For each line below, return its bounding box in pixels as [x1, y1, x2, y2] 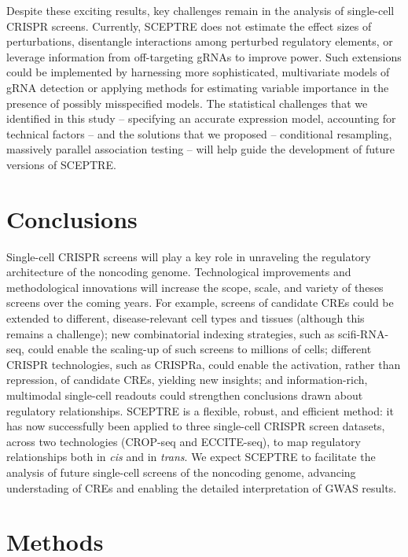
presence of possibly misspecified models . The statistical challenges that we [6, 94, 368, 111]
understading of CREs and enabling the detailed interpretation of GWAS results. [6, 479, 397, 496]
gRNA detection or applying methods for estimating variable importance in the [6, 79, 389, 95]
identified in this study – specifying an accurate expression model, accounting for [6, 110, 396, 127]
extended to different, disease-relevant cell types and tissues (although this [6, 310, 365, 326]
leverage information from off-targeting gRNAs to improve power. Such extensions [6, 48, 402, 65]
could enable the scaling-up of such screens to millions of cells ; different [28, 341, 372, 357]
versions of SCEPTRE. [6, 156, 116, 172]
